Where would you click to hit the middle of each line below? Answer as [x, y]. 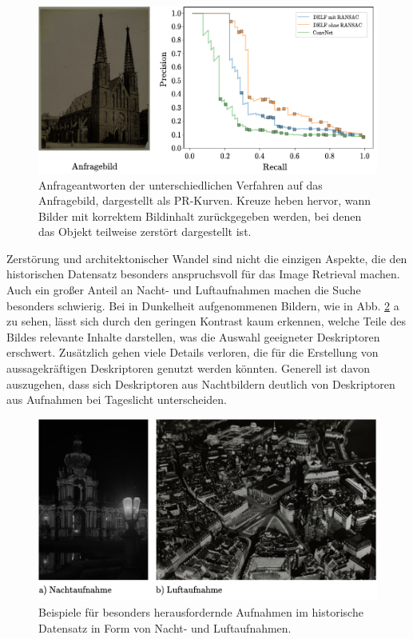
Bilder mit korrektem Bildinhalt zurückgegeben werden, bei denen [200, 216]
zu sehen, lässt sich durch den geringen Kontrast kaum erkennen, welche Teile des [206, 321]
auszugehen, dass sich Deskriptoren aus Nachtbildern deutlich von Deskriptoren [201, 383]
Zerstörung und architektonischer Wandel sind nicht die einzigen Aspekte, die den [207, 258]
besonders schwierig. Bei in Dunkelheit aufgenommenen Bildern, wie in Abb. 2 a [203, 305]
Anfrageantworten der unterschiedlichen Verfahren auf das [181, 184]
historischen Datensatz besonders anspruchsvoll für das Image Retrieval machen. [203, 274]
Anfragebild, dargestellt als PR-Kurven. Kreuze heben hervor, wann [205, 200]
